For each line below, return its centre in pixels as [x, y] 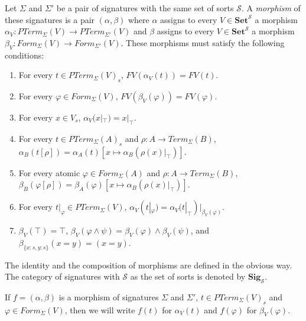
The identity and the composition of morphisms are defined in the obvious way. [149, 265]
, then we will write [100, 309]
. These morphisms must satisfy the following [203, 42]
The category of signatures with [62, 276]
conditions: [25, 55]
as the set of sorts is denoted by [188, 276]
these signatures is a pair [50, 19]
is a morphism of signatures [109, 296]
